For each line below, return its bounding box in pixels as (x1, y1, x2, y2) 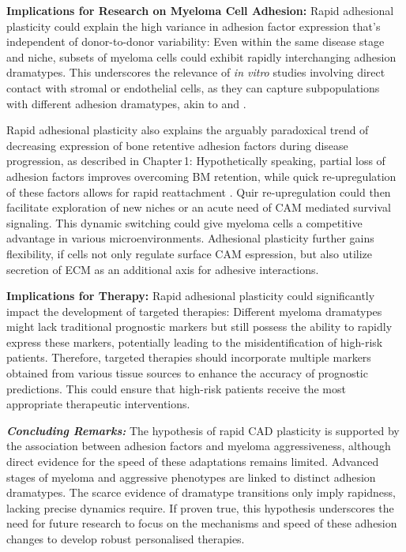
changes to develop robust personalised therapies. (6, 531, 245, 546)
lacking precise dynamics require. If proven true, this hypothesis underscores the (6, 499, 394, 516)
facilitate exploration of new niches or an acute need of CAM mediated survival (6, 199, 391, 216)
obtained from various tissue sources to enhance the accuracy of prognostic (6, 365, 368, 381)
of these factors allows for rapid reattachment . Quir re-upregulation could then (6, 183, 391, 200)
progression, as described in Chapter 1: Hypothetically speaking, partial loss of (6, 152, 385, 169)
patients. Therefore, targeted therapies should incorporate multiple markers (6, 349, 371, 366)
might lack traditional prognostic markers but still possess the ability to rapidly (6, 318, 393, 335)
